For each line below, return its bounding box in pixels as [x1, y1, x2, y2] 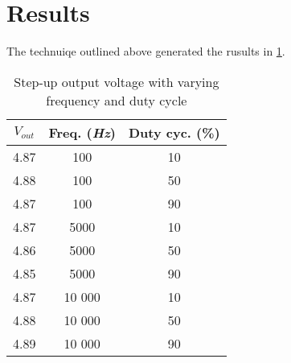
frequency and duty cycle [46, 90, 187, 109]
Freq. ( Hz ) [48, 122, 116, 142]
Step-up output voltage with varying [14, 72, 219, 91]
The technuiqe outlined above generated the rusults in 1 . [6, 43, 285, 60]
